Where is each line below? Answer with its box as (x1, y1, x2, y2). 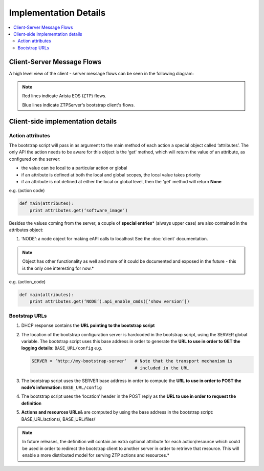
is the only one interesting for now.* (22, 265, 94, 271)
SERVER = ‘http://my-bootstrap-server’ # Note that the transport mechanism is (31, 358, 233, 364)
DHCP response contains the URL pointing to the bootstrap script (21, 322, 155, 328)
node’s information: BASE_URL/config (21, 385, 102, 390)
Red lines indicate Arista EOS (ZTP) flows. (22, 93, 107, 99)
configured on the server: (9, 156, 61, 162)
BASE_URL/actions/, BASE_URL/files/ (21, 416, 95, 422)
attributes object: (9, 227, 44, 233)
